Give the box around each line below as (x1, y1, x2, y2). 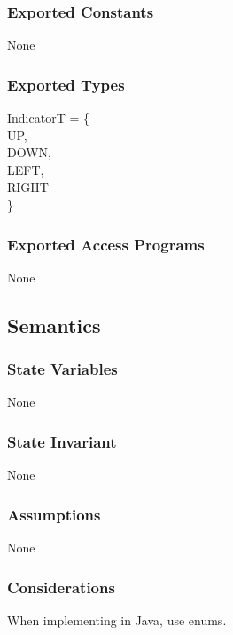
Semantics (7, 311, 101, 338)
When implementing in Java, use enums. (7, 610, 227, 629)
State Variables (7, 358, 118, 380)
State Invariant (7, 430, 117, 452)
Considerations (7, 575, 115, 598)
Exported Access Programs (7, 233, 205, 255)
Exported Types (7, 73, 125, 95)
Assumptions (7, 503, 101, 525)
